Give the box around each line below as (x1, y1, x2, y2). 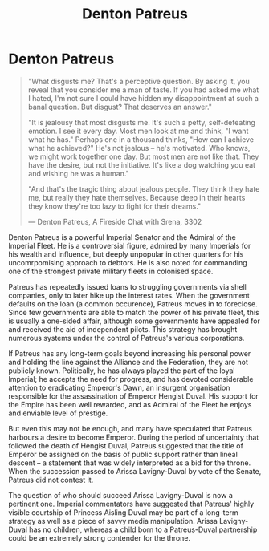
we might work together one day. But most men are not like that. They (27, 152, 259, 161)
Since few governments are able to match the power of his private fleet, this (8, 307, 259, 317)
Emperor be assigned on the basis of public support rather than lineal (8, 449, 238, 459)
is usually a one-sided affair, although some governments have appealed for (8, 316, 261, 326)
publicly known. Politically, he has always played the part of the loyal (8, 366, 235, 375)
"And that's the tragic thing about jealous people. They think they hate (27, 184, 260, 193)
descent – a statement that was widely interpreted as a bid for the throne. (8, 458, 251, 468)
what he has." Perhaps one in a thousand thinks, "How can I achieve (27, 134, 255, 144)
